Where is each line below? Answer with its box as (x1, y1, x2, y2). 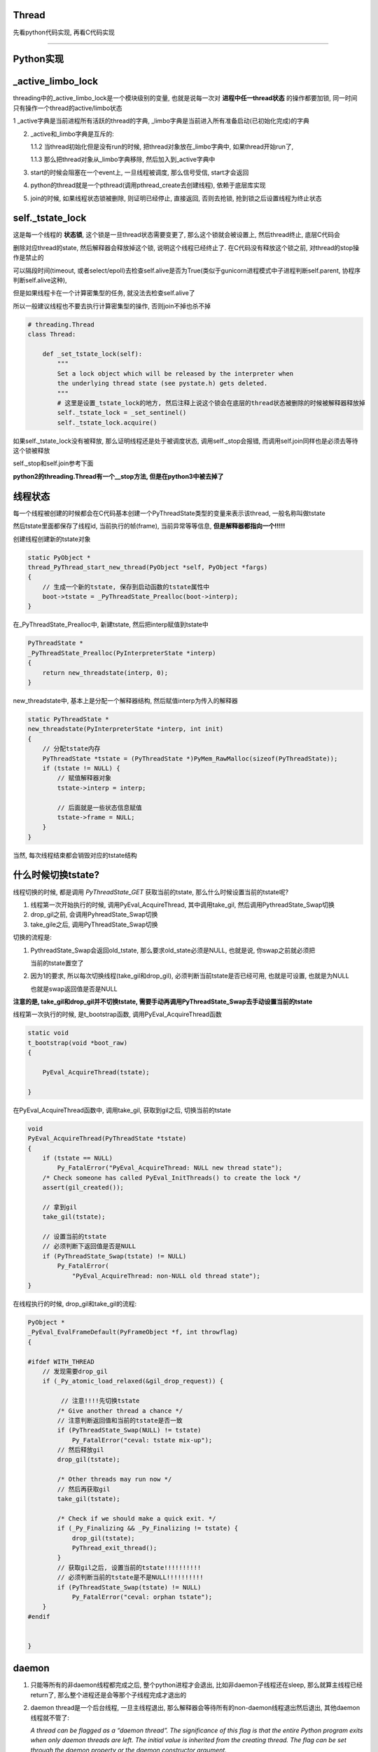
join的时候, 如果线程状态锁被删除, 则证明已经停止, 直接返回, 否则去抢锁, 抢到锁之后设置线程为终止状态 (30, 193, 322, 203)
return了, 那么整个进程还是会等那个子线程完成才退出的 (30, 1690, 187, 1699)
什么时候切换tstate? (13, 869, 100, 881)
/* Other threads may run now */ (57, 1475, 172, 1484)
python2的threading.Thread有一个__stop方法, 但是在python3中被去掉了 (13, 472, 224, 480)
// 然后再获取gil (57, 1485, 111, 1493)
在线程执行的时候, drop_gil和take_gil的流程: (13, 1300, 137, 1308)
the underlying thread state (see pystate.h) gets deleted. (57, 379, 268, 388)
